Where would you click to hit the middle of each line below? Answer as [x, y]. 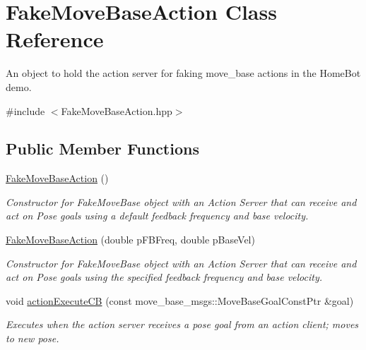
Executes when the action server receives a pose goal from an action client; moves [182, 324]
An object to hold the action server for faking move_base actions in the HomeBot [183, 73]
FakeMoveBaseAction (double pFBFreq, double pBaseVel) [130, 240]
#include [25, 110]
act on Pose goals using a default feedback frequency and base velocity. [157, 216]
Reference [55, 39]
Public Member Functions [102, 149]
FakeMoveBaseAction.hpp [117, 110]
